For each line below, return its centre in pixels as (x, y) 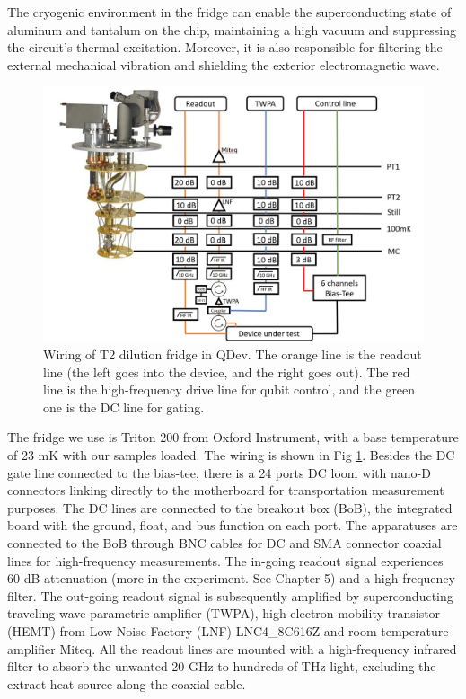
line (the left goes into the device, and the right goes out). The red (227, 372)
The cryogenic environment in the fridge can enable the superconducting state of (229, 12)
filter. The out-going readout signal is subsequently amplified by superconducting (230, 595)
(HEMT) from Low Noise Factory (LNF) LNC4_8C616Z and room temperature (228, 630)
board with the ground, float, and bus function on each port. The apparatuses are (233, 525)
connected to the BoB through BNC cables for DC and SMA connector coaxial (224, 542)
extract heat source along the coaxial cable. (127, 683)
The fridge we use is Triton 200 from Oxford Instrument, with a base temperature (233, 437)
